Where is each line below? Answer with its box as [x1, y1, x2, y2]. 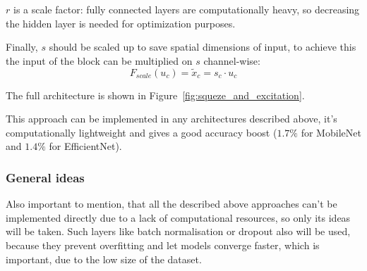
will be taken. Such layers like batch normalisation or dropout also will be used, [6, 224, 351, 239]
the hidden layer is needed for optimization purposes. [6, 15, 236, 30]
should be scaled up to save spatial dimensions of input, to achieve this [49, 39, 356, 54]
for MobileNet [301, 125, 361, 139]
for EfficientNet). [49, 139, 122, 153]
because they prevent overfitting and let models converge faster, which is [6, 237, 320, 252]
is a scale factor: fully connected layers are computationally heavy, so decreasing [13, 2, 360, 16]
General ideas [6, 168, 85, 186]
